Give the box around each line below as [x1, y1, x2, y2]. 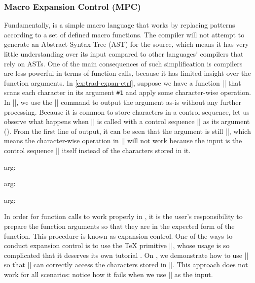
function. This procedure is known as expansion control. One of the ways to [4, 230, 233, 241]
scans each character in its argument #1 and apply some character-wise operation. [4, 87, 252, 97]
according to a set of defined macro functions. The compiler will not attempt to [4, 29, 245, 39]
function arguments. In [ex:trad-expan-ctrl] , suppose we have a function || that [4, 77, 241, 88]
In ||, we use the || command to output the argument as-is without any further [4, 97, 242, 107]
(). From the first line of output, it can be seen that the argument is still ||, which [4, 126, 251, 136]
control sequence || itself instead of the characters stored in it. [4, 145, 191, 155]
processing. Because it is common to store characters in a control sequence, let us [4, 106, 250, 117]
